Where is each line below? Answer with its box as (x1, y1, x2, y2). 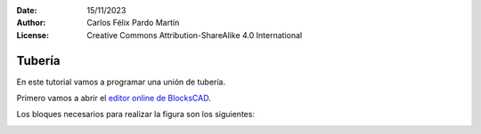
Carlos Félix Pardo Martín (86, 18, 180, 28)
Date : (16, 5, 37, 15)
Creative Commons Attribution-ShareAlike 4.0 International (86, 29, 303, 40)
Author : (16, 18, 46, 28)
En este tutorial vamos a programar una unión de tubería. (16, 76, 226, 87)
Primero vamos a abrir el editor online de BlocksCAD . (16, 93, 211, 104)
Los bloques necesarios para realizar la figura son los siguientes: (16, 109, 256, 120)
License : (16, 29, 49, 40)
